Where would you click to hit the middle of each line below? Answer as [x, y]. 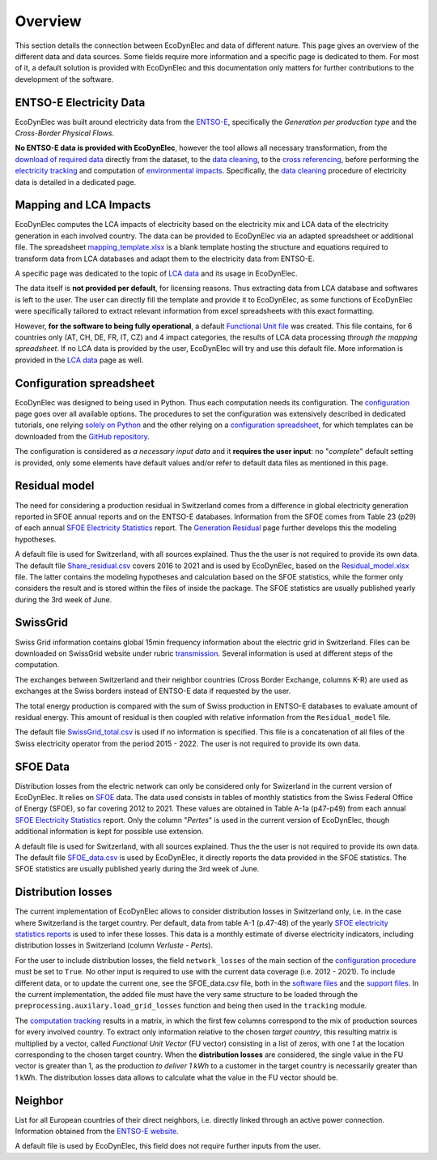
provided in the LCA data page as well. [79, 360]
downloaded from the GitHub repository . [82, 436]
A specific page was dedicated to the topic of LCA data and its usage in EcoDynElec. [156, 274]
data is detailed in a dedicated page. [76, 182]
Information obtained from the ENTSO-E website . [97, 1132]
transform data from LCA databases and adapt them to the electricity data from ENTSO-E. [165, 259]
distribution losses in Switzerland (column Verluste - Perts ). [114, 945]
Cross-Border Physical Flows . [65, 133]
